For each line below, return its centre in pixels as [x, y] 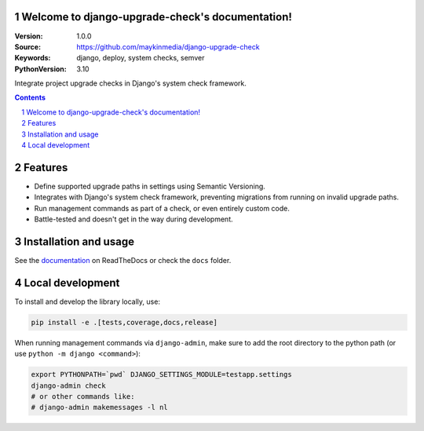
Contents [30, 97]
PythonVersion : [40, 69]
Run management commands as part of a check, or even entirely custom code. [162, 208]
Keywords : [33, 58]
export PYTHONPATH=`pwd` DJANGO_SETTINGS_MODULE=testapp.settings [161, 374]
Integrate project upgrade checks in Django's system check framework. [130, 83]
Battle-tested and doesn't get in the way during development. [133, 219]
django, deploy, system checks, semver [141, 58]
